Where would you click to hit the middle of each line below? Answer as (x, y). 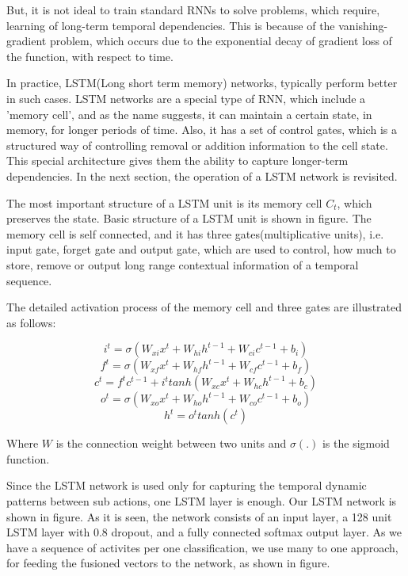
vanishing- (363, 25)
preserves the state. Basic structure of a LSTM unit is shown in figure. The (189, 218)
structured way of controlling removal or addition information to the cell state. (197, 145)
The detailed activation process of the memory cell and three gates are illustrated (204, 307)
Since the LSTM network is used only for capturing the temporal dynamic (187, 485)
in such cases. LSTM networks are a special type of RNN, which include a (186, 98)
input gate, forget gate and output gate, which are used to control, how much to (201, 249)
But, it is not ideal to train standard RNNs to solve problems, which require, (193, 10)
